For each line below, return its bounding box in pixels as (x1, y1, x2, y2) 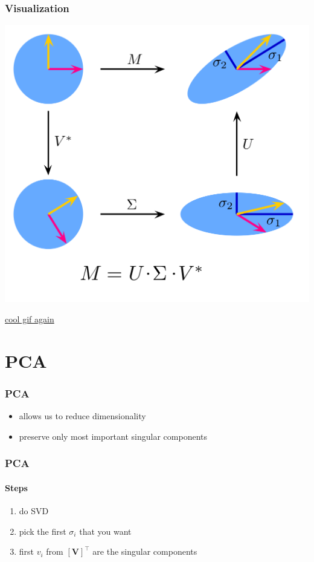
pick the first (19, 524, 66, 537)
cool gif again (5, 313, 54, 325)
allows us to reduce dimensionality (19, 410, 146, 422)
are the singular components (92, 545, 197, 558)
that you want (79, 524, 132, 537)
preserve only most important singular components (19, 430, 207, 442)
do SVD (19, 505, 49, 517)
